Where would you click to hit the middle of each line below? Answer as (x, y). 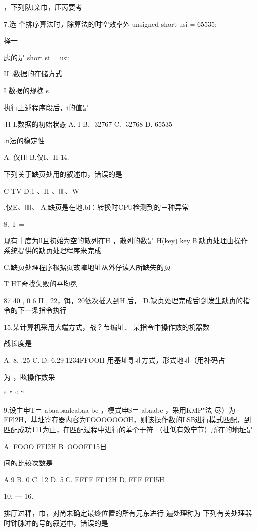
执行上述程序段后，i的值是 (47, 107)
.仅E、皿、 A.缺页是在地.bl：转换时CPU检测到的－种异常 (96, 207)
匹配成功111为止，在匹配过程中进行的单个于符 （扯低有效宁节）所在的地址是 (128, 430)
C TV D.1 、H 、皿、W (42, 190)
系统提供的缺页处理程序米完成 (53, 250)
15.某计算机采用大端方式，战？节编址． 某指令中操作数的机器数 (107, 326)
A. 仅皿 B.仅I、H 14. (37, 157)
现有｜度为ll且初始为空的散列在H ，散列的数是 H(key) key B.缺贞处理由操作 (126, 240)
